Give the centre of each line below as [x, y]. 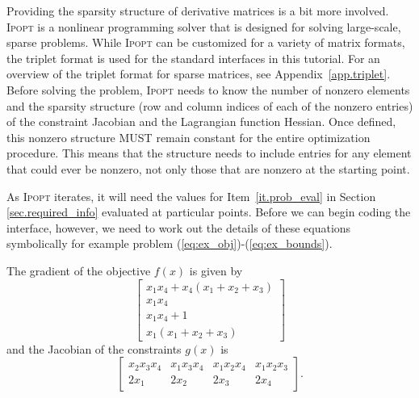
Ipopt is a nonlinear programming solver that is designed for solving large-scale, [204, 26]
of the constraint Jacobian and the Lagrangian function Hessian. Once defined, [201, 121]
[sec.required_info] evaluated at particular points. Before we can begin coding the [209, 212]
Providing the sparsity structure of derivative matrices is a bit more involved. [198, 10]
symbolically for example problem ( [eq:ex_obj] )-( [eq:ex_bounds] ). [170, 243]
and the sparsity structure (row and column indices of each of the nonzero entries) [210, 105]
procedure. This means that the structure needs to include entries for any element [209, 153]
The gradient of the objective [79, 270]
